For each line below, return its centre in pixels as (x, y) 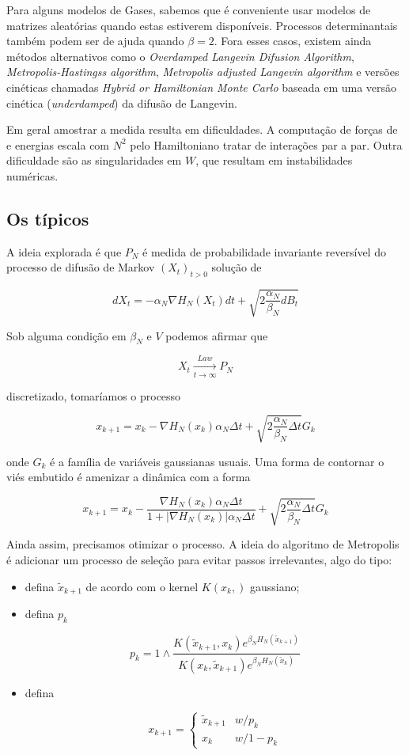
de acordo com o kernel (142, 586)
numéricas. (32, 175)
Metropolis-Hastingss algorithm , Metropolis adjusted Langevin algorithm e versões (203, 72)
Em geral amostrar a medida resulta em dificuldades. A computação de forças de (202, 129)
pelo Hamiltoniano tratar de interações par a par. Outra (266, 144)
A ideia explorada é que (64, 251)
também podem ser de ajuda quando (95, 41)
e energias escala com (58, 144)
